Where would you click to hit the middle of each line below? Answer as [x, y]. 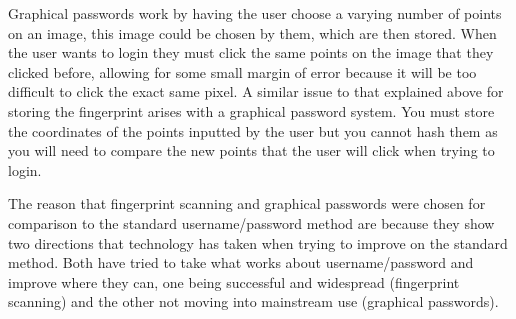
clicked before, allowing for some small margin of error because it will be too [242, 71]
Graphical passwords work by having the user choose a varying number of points [255, 13]
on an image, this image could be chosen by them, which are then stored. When [252, 32]
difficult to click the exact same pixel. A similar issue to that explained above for [256, 91]
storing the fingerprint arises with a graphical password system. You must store [251, 110]
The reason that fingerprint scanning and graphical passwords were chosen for [247, 203]
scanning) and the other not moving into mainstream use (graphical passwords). [253, 301]
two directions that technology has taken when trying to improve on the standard [258, 242]
